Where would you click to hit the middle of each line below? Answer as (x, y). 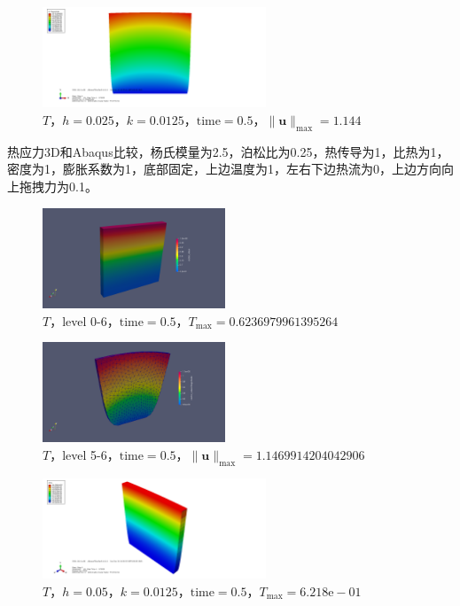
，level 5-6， (85, 455)
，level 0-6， (85, 320)
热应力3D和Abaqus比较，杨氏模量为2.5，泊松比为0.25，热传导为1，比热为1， (228, 151)
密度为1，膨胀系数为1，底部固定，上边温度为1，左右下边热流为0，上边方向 (224, 169)
